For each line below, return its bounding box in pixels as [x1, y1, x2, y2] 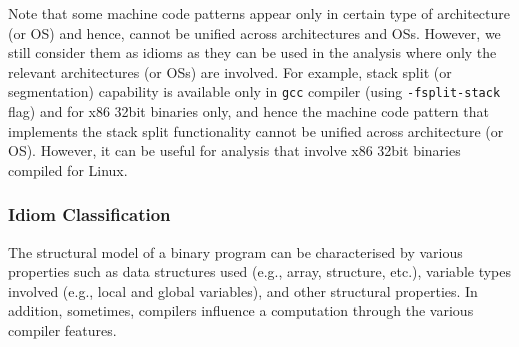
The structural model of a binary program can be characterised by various [8, 241, 463, 262]
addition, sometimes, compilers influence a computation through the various [8, 300, 474, 321]
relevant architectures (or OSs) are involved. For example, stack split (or [8, 61, 452, 82]
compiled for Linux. [8, 159, 128, 180]
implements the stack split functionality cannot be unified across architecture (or [8, 120, 504, 141]
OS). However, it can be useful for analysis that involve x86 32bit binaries [8, 140, 461, 161]
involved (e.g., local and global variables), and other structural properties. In [8, 280, 478, 301]
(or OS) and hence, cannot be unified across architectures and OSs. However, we [8, 22, 501, 43]
